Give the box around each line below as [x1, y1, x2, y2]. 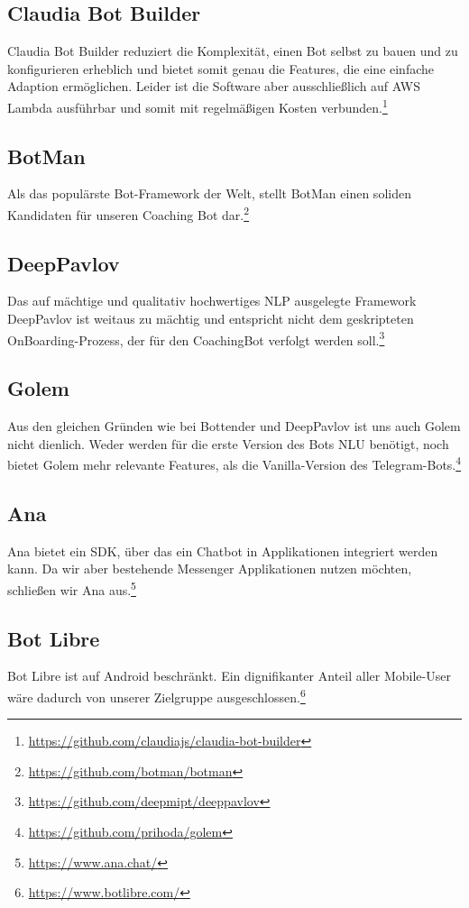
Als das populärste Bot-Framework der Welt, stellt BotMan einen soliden [7, 184, 411, 203]
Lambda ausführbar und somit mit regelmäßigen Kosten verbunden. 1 [7, 95, 388, 116]
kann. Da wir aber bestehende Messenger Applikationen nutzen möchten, [7, 559, 412, 578]
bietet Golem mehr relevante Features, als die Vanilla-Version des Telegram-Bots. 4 [7, 453, 462, 473]
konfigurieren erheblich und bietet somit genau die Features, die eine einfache [7, 59, 435, 78]
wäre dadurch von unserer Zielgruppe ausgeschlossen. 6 [7, 685, 306, 706]
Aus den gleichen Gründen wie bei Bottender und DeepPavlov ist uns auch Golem [7, 417, 461, 436]
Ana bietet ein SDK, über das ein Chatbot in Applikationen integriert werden [7, 541, 438, 560]
